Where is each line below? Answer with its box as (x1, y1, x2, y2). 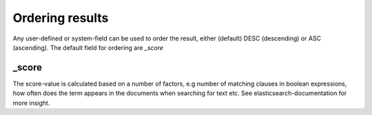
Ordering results (12, 10, 109, 25)
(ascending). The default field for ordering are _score (12, 43, 164, 51)
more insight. (12, 99, 50, 107)
